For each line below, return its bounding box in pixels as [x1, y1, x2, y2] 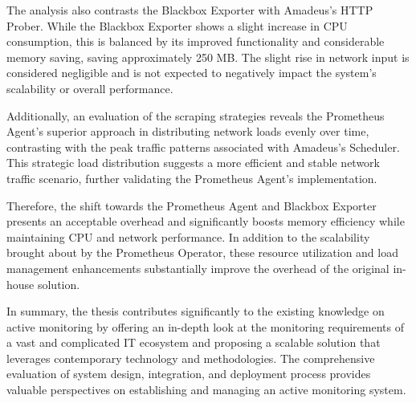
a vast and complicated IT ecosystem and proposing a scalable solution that [6, 334, 381, 351]
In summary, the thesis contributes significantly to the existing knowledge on [6, 303, 385, 320]
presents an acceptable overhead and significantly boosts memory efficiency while [6, 213, 405, 230]
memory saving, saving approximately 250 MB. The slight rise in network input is [6, 48, 410, 65]
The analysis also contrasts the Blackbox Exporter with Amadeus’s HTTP [6, 2, 373, 18]
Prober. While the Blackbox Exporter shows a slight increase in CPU [6, 17, 348, 34]
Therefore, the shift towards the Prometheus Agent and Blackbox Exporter [6, 197, 377, 214]
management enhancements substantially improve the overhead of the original [6, 259, 389, 276]
